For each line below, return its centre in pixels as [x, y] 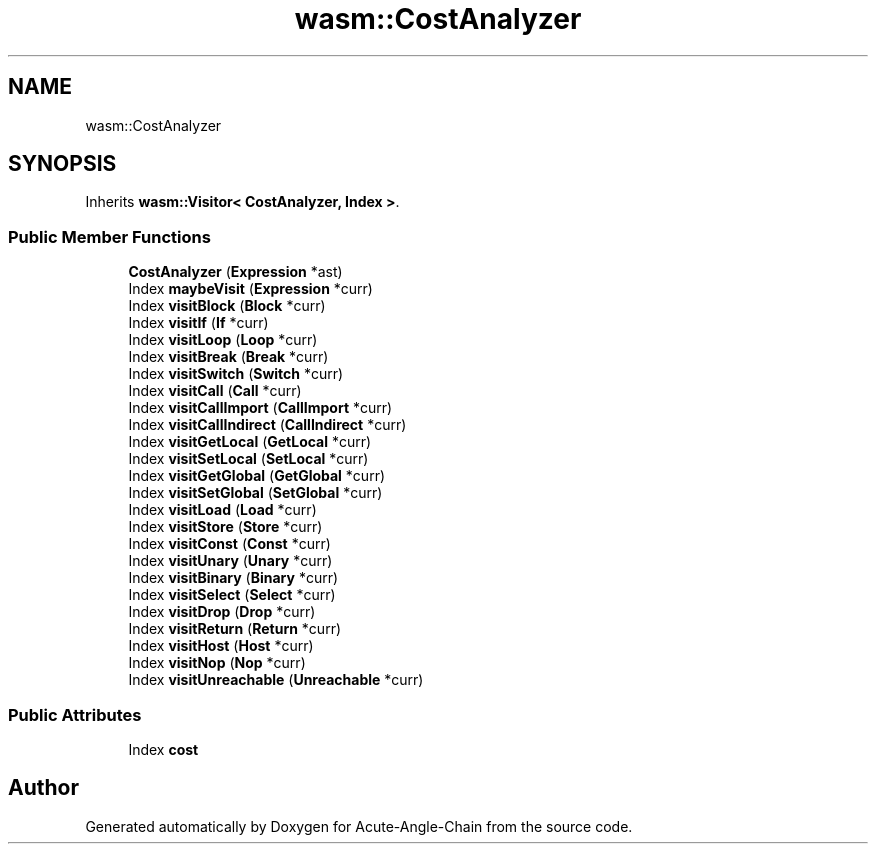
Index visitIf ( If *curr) [198, 323]
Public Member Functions [109, 236]
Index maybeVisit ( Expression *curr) [250, 289]
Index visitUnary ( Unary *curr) [230, 561]
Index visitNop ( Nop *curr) [217, 663]
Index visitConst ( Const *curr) [229, 544]
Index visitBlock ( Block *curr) [227, 306]
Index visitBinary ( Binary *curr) [233, 578]
